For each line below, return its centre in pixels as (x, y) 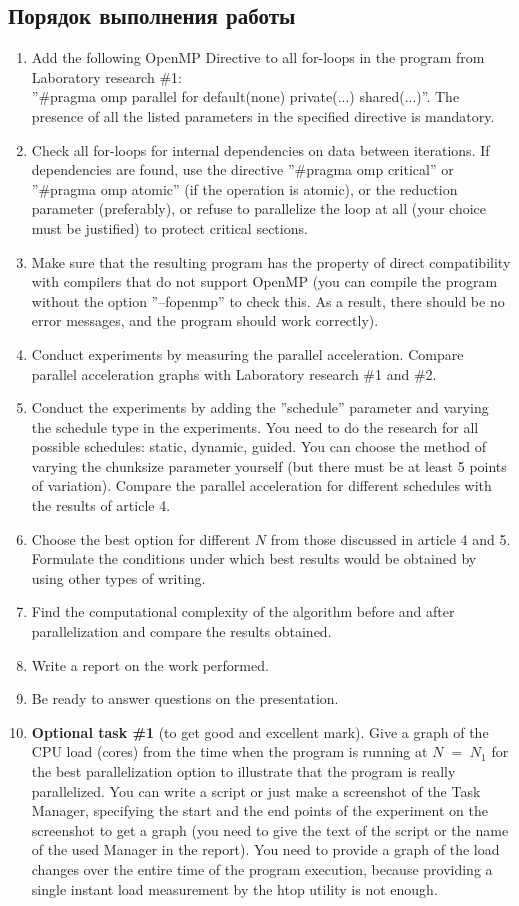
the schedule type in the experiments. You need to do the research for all (255, 426)
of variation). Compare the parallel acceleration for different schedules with (261, 485)
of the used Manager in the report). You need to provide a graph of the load (265, 849)
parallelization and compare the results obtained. (181, 631)
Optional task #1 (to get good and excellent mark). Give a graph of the (260, 731)
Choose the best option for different (141, 538)
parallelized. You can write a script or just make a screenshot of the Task (256, 790)
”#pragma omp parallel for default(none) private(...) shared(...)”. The (245, 96)
